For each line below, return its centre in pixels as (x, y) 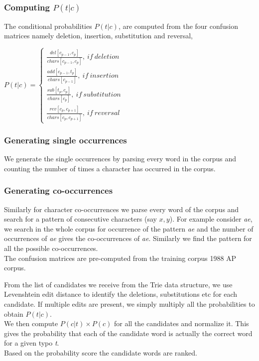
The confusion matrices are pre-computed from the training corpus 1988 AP (120, 258)
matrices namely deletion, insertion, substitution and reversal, (98, 36)
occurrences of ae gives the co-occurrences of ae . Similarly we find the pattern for (128, 238)
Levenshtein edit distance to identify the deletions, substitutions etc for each (121, 294)
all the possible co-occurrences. (51, 248)
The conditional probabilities (48, 26)
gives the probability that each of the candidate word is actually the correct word (128, 333)
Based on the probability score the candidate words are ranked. (101, 352)
